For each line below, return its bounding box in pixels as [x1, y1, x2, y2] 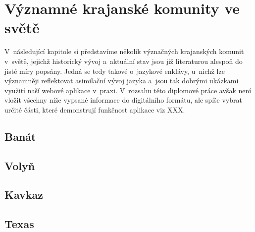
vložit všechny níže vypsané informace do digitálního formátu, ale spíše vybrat [4, 95, 242, 105]
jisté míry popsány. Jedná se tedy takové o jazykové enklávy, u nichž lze [4, 65, 225, 76]
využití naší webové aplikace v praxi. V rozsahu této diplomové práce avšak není [4, 85, 252, 95]
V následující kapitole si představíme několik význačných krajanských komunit [4, 46, 244, 57]
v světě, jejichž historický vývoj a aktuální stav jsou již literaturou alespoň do [4, 56, 243, 66]
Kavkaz [4, 187, 43, 202]
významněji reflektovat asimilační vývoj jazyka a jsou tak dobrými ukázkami [4, 75, 239, 86]
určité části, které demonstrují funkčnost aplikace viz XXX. [4, 104, 185, 115]
